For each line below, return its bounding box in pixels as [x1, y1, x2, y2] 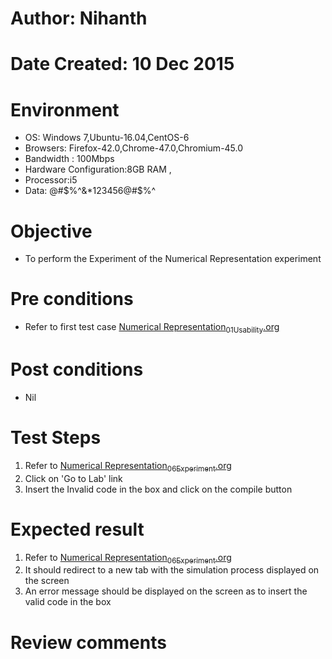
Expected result [10, 518, 145, 541]
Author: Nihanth [10, 7, 148, 30]
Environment [10, 98, 120, 121]
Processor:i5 [24, 174, 78, 186]
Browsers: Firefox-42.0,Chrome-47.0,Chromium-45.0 [24, 142, 244, 154]
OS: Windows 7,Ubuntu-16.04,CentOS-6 [24, 132, 190, 144]
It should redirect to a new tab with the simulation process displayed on [24, 564, 320, 576]
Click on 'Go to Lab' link [24, 472, 123, 484]
